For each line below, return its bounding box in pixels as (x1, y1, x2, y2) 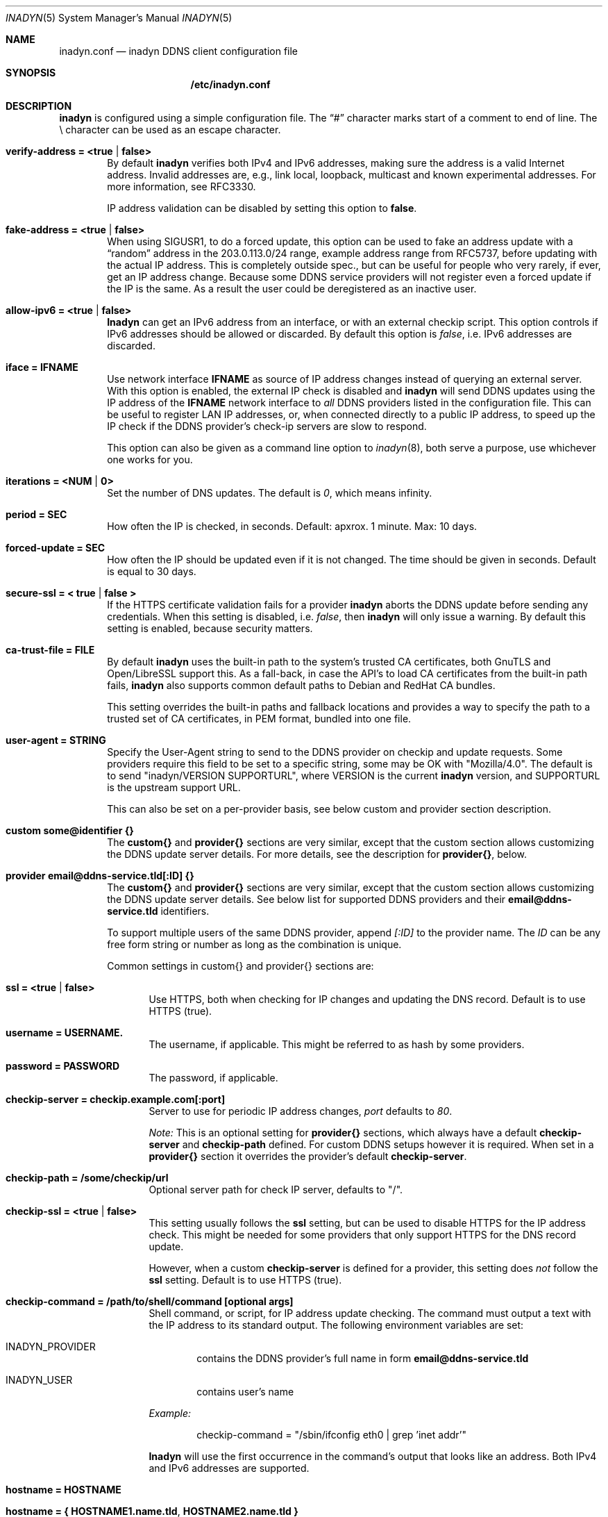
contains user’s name (196, 1386, 294, 1398)
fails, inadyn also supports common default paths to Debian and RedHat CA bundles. (107, 679, 496, 691)
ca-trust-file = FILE (6, 644, 95, 656)
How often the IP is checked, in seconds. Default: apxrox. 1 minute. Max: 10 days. (107, 520, 478, 532)
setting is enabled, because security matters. (107, 622, 313, 634)
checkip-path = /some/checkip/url (6, 1172, 169, 1184)
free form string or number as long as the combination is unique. (107, 938, 402, 950)
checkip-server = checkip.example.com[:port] (6, 1093, 226, 1105)
